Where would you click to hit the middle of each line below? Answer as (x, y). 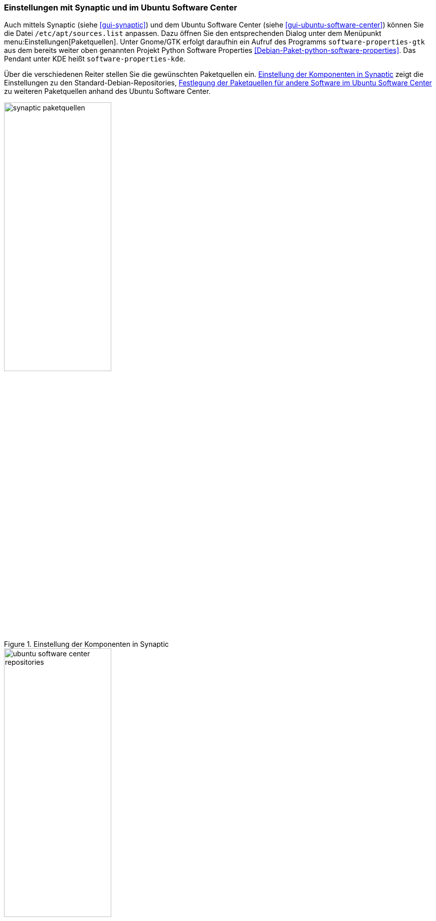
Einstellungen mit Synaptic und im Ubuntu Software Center (121, 7)
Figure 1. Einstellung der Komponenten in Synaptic (87, 644)
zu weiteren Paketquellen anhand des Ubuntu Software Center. (108, 91)
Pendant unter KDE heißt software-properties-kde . (95, 59)
